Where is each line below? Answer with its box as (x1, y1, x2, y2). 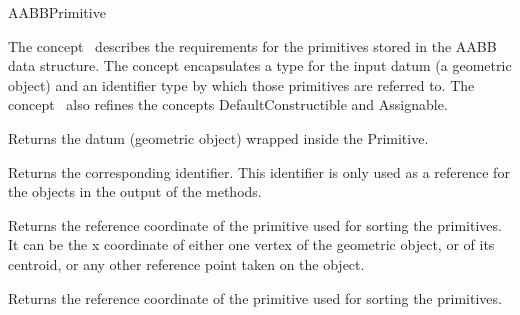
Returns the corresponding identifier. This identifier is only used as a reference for (8, 161, 510, 182)
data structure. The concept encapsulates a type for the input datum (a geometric (8, 55, 512, 76)
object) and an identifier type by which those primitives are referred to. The (8, 74, 475, 95)
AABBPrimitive (8, 2, 106, 22)
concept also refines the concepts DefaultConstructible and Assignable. (8, 94, 448, 115)
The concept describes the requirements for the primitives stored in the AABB (8, 35, 497, 56)
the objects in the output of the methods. (8, 181, 262, 202)
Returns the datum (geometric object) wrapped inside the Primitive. (8, 127, 429, 148)
